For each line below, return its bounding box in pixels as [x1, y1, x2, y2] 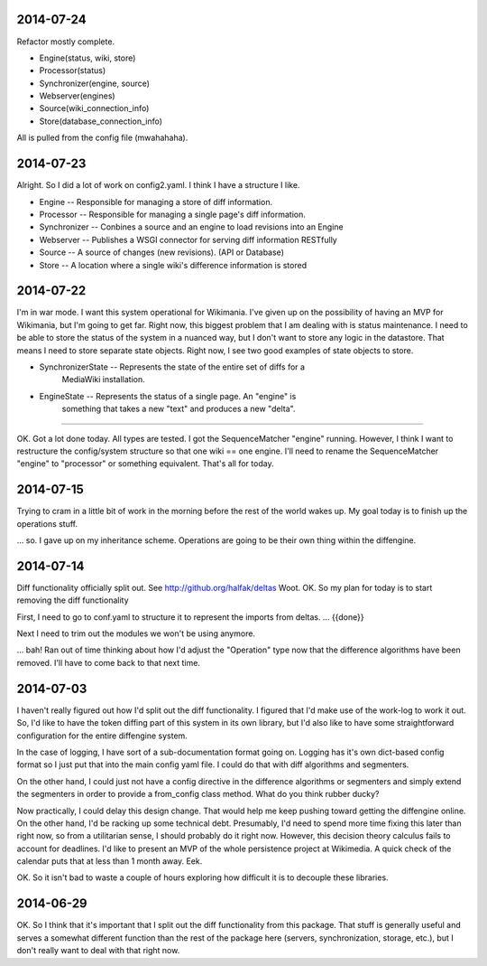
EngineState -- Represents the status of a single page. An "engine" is [39, 390, 297, 401]
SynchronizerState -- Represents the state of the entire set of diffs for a [39, 361, 306, 372]
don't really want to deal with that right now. [16, 945, 180, 956]
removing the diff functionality [16, 595, 130, 605]
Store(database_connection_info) [39, 116, 162, 127]
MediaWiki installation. [61, 374, 145, 385]
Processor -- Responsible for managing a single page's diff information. [39, 209, 306, 220]
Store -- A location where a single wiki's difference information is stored [39, 259, 307, 270]
